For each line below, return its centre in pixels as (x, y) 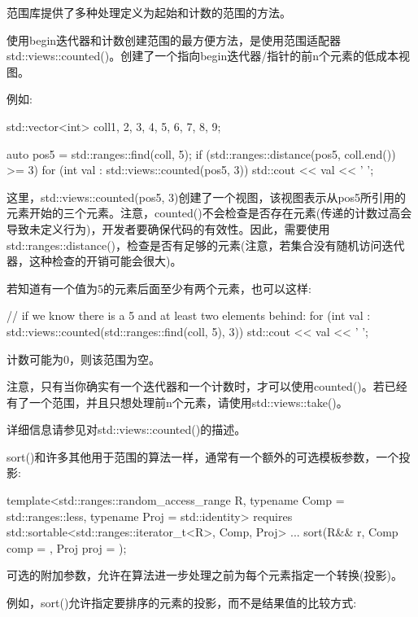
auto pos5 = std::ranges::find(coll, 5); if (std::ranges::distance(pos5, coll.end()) (201, 153)
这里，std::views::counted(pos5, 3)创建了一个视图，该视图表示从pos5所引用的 (207, 197)
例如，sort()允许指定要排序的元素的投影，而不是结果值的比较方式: (182, 603)
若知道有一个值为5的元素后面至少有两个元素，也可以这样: (159, 288)
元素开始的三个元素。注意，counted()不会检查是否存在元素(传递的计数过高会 (209, 213)
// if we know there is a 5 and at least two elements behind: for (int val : (189, 315)
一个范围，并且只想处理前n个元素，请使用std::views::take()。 (188, 402)
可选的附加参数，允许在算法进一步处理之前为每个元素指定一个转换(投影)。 (205, 575)
